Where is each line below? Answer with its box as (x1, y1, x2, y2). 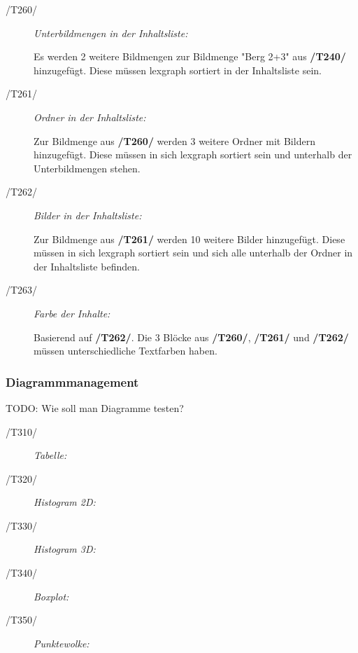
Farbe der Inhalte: (34, 305, 110, 320)
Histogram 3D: (34, 542, 96, 556)
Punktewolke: (34, 635, 89, 650)
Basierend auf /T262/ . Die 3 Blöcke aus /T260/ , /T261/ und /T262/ (34, 329, 349, 344)
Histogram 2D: (34, 495, 96, 509)
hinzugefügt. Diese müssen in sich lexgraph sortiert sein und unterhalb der (34, 147, 352, 162)
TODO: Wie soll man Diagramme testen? (6, 400, 184, 415)
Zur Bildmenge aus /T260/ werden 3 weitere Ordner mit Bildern (34, 133, 315, 148)
